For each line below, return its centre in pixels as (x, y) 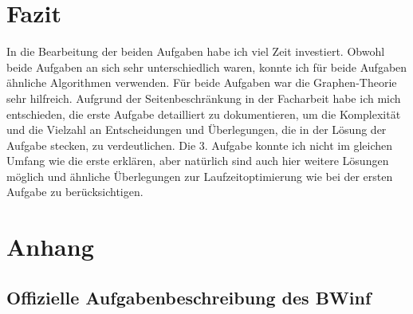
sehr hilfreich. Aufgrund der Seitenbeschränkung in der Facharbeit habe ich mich (204, 98)
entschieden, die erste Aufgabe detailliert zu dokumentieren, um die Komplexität (204, 114)
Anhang (50, 247)
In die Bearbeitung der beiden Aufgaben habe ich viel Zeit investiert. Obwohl (196, 51)
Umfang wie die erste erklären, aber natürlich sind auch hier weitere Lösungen (198, 161)
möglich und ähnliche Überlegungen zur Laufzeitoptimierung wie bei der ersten (200, 176)
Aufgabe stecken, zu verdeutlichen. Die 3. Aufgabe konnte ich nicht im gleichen (200, 145)
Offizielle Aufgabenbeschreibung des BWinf (189, 297)
